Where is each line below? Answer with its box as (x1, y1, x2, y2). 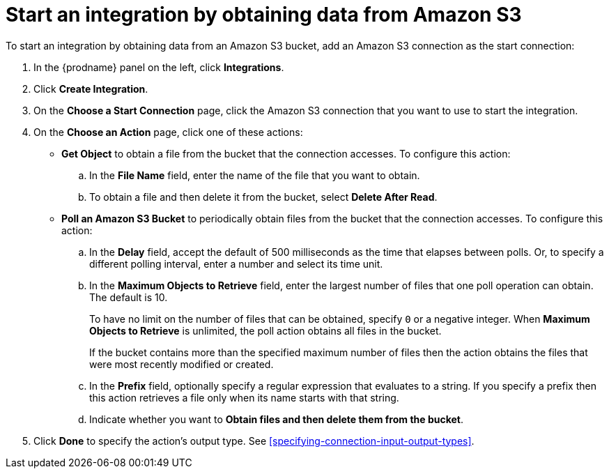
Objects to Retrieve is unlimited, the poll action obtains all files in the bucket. (89, 324, 442, 337)
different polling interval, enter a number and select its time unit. (89, 257, 383, 270)
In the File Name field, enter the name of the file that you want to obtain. (89, 169, 420, 181)
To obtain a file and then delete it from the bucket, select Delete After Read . (89, 190, 438, 203)
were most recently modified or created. (89, 358, 274, 370)
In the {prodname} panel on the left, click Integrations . (33, 61, 284, 73)
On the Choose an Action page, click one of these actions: (33, 125, 303, 138)
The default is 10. (89, 291, 168, 303)
